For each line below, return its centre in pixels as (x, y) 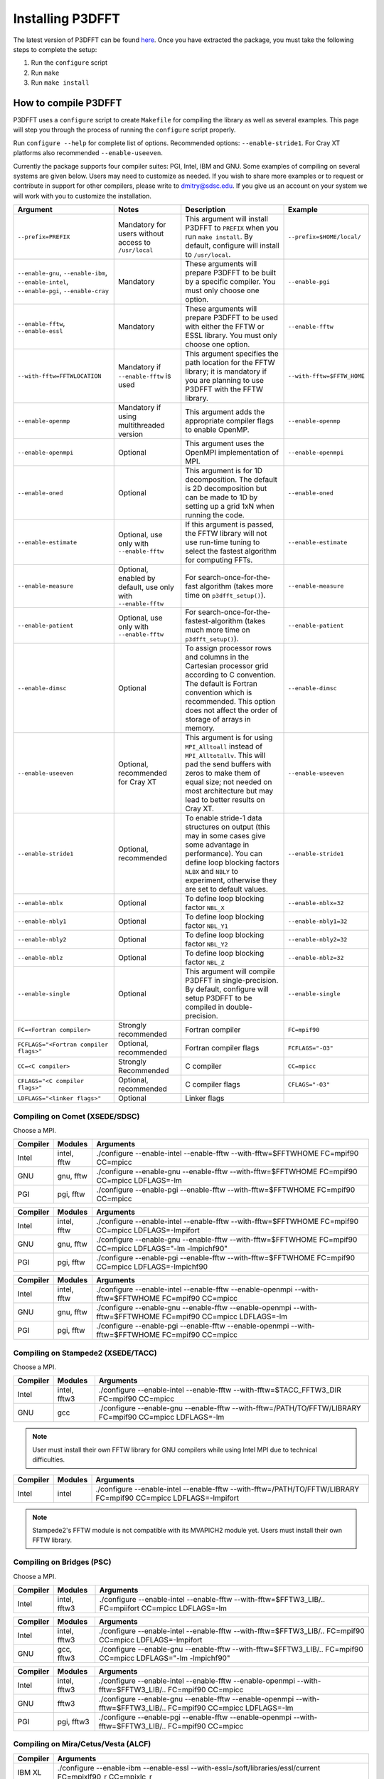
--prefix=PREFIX (44, 237)
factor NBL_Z (205, 962)
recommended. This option (230, 702)
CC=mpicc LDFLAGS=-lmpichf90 (152, 1267)
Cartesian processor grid (227, 666)
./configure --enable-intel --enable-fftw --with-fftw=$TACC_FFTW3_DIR (220, 1390)
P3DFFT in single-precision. (232, 981)
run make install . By (219, 237)
